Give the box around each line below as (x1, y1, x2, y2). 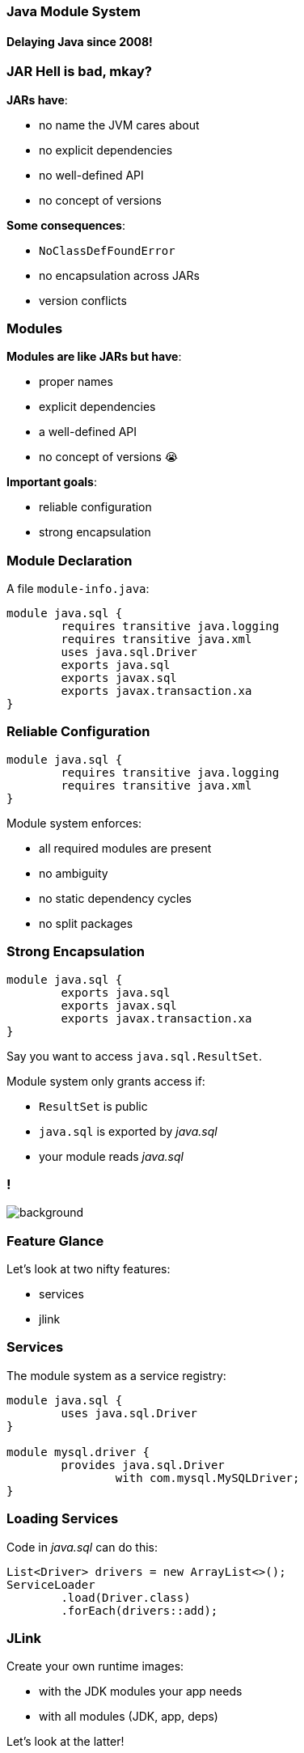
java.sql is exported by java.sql (39, 1124, 217, 1138)
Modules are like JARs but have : (6, 349, 182, 364)
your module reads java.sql (39, 1149, 184, 1163)
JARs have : (6, 92, 68, 107)
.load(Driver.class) (61, 1590, 191, 1604)
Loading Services (6, 1510, 119, 1527)
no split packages (39, 916, 133, 930)
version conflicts (39, 293, 127, 307)
